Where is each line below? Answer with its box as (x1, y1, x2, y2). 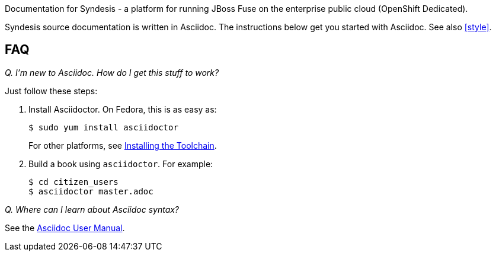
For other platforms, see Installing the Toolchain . (28, 140, 217, 151)
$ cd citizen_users (28, 177, 119, 187)
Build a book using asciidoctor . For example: (28, 158, 213, 169)
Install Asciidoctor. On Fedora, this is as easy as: (28, 104, 217, 114)
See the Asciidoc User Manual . (5, 222, 125, 233)
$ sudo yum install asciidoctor (28, 122, 178, 132)
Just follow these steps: (5, 85, 98, 96)
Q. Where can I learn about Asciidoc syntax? (5, 204, 180, 215)
